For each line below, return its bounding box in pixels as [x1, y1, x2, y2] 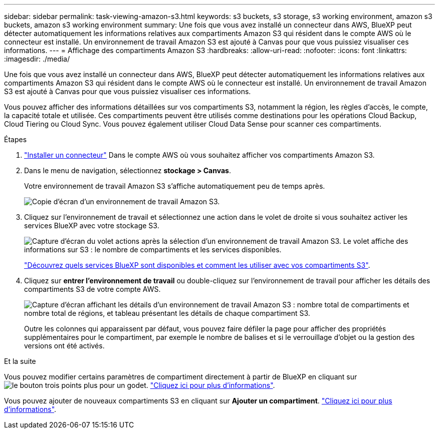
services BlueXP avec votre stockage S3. [24, 221, 159, 230]
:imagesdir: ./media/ [4, 55, 70, 63]
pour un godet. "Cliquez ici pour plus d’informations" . [99, 381, 275, 389]
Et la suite [4, 357, 36, 365]
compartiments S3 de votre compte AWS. [24, 285, 161, 293]
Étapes [4, 135, 27, 144]
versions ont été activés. [24, 341, 105, 350]
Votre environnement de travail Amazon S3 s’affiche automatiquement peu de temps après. [24, 182, 325, 190]
